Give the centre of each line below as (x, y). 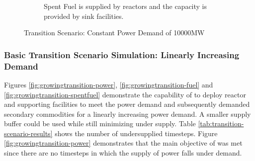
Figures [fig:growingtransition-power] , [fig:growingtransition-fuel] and (109, 84)
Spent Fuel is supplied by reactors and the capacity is (126, 6)
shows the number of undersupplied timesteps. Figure (136, 133)
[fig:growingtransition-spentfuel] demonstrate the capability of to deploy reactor (125, 94)
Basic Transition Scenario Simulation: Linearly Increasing (122, 54)
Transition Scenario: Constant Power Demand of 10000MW (114, 33)
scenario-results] (28, 133)
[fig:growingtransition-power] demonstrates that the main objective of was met (123, 143)
